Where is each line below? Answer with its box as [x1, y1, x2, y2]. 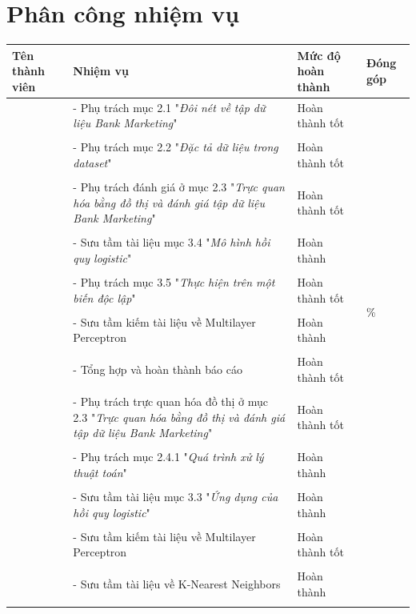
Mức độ [297, 46, 341, 63]
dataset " [73, 154, 112, 171]
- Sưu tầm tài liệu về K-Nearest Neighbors [73, 576, 281, 592]
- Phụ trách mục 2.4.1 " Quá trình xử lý [73, 448, 264, 465]
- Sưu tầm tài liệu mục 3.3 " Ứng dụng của [73, 488, 278, 505]
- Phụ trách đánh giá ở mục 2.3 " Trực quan [73, 179, 285, 195]
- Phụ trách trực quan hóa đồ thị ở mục [73, 393, 269, 410]
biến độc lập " [73, 289, 136, 306]
